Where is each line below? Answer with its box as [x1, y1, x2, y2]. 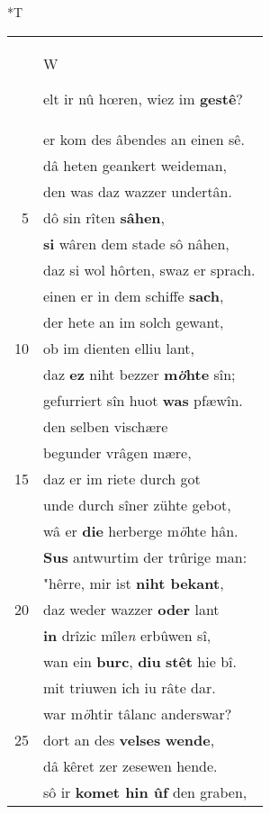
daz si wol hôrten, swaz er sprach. [43, 258, 256, 280]
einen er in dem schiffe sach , [43, 285, 224, 306]
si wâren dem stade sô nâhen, [43, 232, 229, 254]
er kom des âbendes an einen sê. [43, 128, 245, 149]
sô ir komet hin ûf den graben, [43, 781, 247, 802]
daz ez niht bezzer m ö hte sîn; [43, 363, 236, 384]
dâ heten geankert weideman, [43, 154, 228, 176]
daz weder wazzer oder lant [43, 598, 220, 620]
